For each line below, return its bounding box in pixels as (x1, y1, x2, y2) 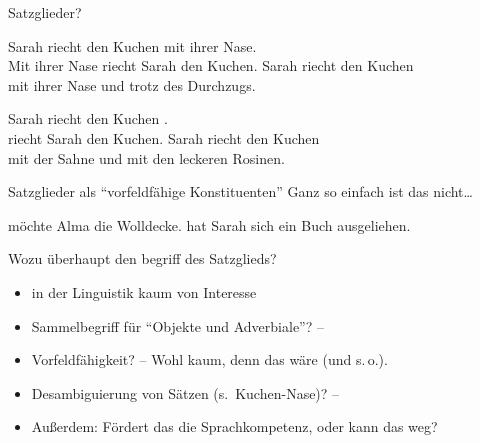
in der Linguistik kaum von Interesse (31, 281, 257, 302)
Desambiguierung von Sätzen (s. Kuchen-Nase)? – (31, 382, 340, 403)
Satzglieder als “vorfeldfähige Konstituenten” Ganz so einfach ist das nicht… (8, 181, 473, 202)
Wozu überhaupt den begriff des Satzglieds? (8, 248, 277, 269)
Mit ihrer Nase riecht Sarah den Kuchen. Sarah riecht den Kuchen (8, 55, 414, 76)
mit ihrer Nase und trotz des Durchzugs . (8, 74, 256, 95)
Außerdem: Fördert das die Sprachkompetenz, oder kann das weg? (31, 416, 438, 437)
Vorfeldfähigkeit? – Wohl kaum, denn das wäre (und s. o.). (31, 349, 388, 370)
